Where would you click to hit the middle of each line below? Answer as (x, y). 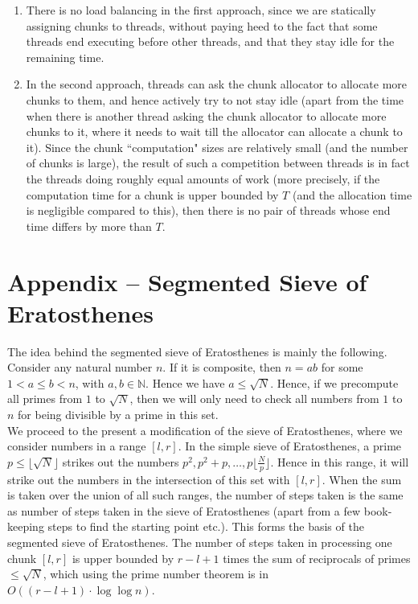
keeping (26, 526)
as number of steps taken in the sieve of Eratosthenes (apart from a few (184, 510)
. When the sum (362, 479)
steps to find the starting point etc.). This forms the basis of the (206, 526)
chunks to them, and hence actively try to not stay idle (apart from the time (215, 99)
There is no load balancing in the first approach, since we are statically (201, 10)
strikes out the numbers (121, 461)
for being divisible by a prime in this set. (118, 414)
